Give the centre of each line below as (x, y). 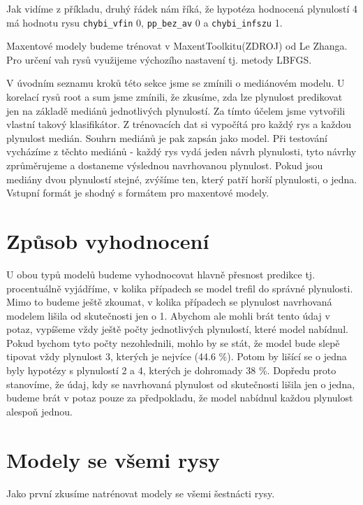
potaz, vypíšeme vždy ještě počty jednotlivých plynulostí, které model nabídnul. (177, 329)
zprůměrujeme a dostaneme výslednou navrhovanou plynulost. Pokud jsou (165, 165)
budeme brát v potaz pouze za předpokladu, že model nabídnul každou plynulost (180, 398)
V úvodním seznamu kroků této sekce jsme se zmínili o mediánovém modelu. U (176, 83)
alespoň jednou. (39, 411)
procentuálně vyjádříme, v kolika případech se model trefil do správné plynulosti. (180, 288)
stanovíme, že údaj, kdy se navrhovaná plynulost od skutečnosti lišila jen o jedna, (181, 384)
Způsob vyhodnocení (108, 240)
